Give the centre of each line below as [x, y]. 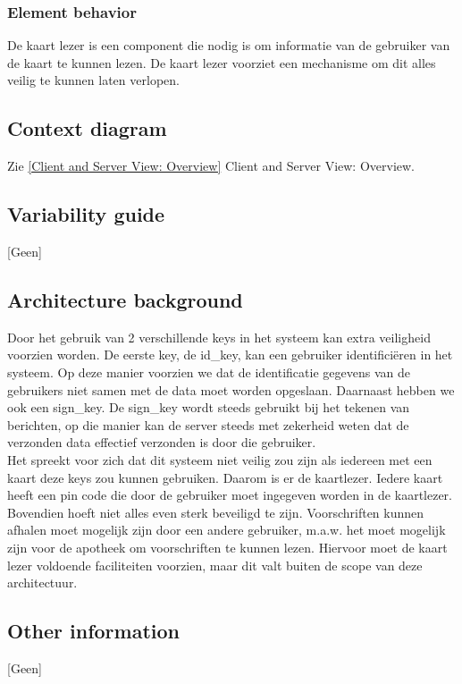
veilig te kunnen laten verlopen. [93, 80]
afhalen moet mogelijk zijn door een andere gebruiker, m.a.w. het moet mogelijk [227, 530]
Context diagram [87, 128]
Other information [93, 631]
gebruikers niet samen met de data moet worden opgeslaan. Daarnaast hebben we [231, 389]
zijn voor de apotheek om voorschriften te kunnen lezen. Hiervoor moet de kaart [227, 547]
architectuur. [42, 583]
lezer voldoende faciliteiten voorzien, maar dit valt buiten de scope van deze [215, 565]
